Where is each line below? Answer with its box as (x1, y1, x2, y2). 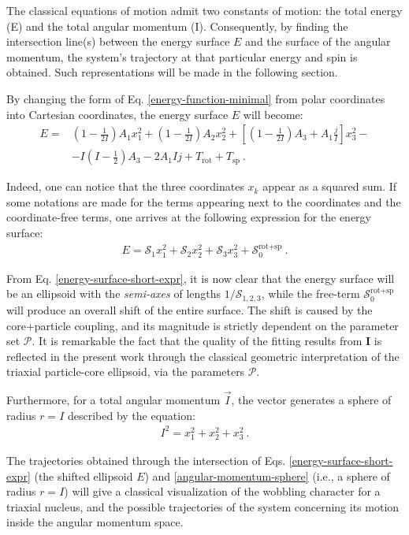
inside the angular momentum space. (6, 514, 184, 530)
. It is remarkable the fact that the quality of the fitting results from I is (32, 333, 382, 349)
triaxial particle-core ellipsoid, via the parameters (6, 363, 245, 380)
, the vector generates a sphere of (231, 392, 392, 408)
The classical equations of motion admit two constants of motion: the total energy (6, 2, 403, 18)
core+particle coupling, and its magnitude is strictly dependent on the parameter (6, 317, 399, 333)
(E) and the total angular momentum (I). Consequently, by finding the (6, 17, 348, 34)
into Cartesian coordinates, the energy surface (6, 106, 229, 122)
